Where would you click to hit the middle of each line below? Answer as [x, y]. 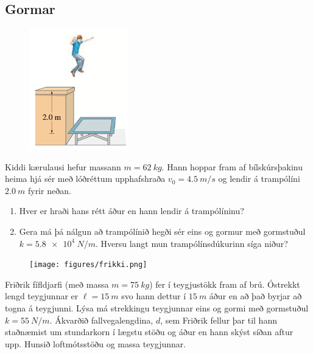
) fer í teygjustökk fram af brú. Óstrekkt [225, 284]
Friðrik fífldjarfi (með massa [57, 284]
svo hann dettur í [154, 296]
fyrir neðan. [49, 190]
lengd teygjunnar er [42, 296]
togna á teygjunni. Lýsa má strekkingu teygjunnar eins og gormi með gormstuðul [157, 308]
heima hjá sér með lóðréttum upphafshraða [85, 179]
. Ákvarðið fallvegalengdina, [101, 320]
